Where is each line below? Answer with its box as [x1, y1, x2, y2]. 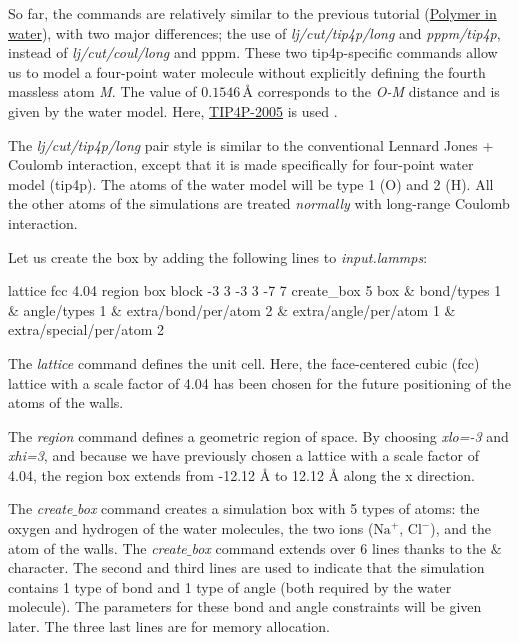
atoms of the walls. [8, 392, 124, 413]
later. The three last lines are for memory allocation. [8, 616, 330, 637]
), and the [430, 518, 491, 539]
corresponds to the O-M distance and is [257, 81, 500, 102]
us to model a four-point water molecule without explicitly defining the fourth [8, 61, 486, 82]
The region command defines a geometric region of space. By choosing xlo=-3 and [8, 425, 509, 446]
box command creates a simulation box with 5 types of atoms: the [77, 498, 480, 519]
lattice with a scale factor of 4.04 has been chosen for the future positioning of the [8, 372, 511, 393]
